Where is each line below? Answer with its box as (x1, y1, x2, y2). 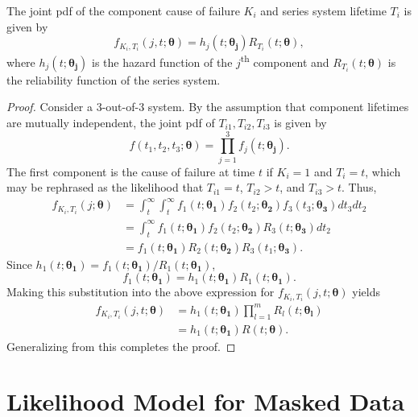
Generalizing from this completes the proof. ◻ (6, 337, 236, 354)
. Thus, (341, 179, 377, 196)
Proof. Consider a (6, 98, 93, 115)
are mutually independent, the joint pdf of (6, 114, 215, 131)
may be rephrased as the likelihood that (6, 179, 204, 196)
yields (352, 283, 381, 300)
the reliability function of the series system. (6, 71, 221, 88)
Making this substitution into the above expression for (6, 283, 275, 300)
